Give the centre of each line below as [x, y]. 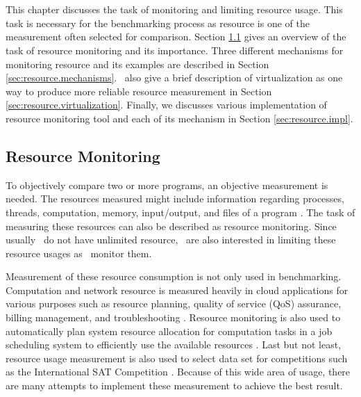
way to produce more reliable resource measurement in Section [139, 91]
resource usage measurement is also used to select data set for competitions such [177, 358]
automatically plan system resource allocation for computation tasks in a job [169, 331]
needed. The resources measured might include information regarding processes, [175, 198]
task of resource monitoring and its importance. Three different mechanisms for [175, 50]
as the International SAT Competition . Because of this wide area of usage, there [178, 372]
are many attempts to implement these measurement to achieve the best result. [174, 386]
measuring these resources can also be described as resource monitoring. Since [171, 226]
